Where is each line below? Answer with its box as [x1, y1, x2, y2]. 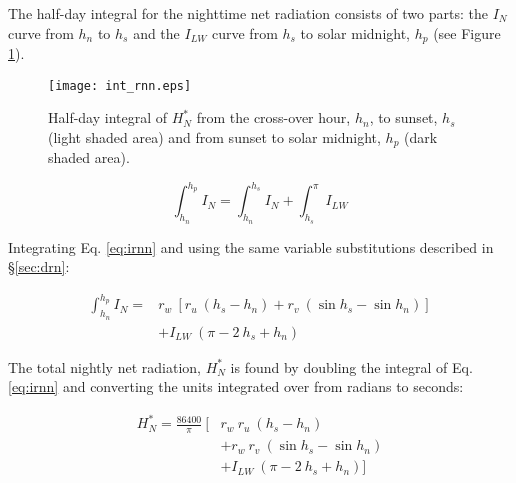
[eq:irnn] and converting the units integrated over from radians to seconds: [8, 376, 464, 397]
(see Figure [433, 22, 501, 43]
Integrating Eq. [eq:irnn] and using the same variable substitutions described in [8, 236, 494, 257]
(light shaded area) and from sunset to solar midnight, [48, 126, 381, 147]
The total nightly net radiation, [8, 356, 201, 377]
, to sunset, [369, 107, 438, 128]
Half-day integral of [48, 107, 168, 128]
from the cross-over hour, [196, 107, 351, 128]
